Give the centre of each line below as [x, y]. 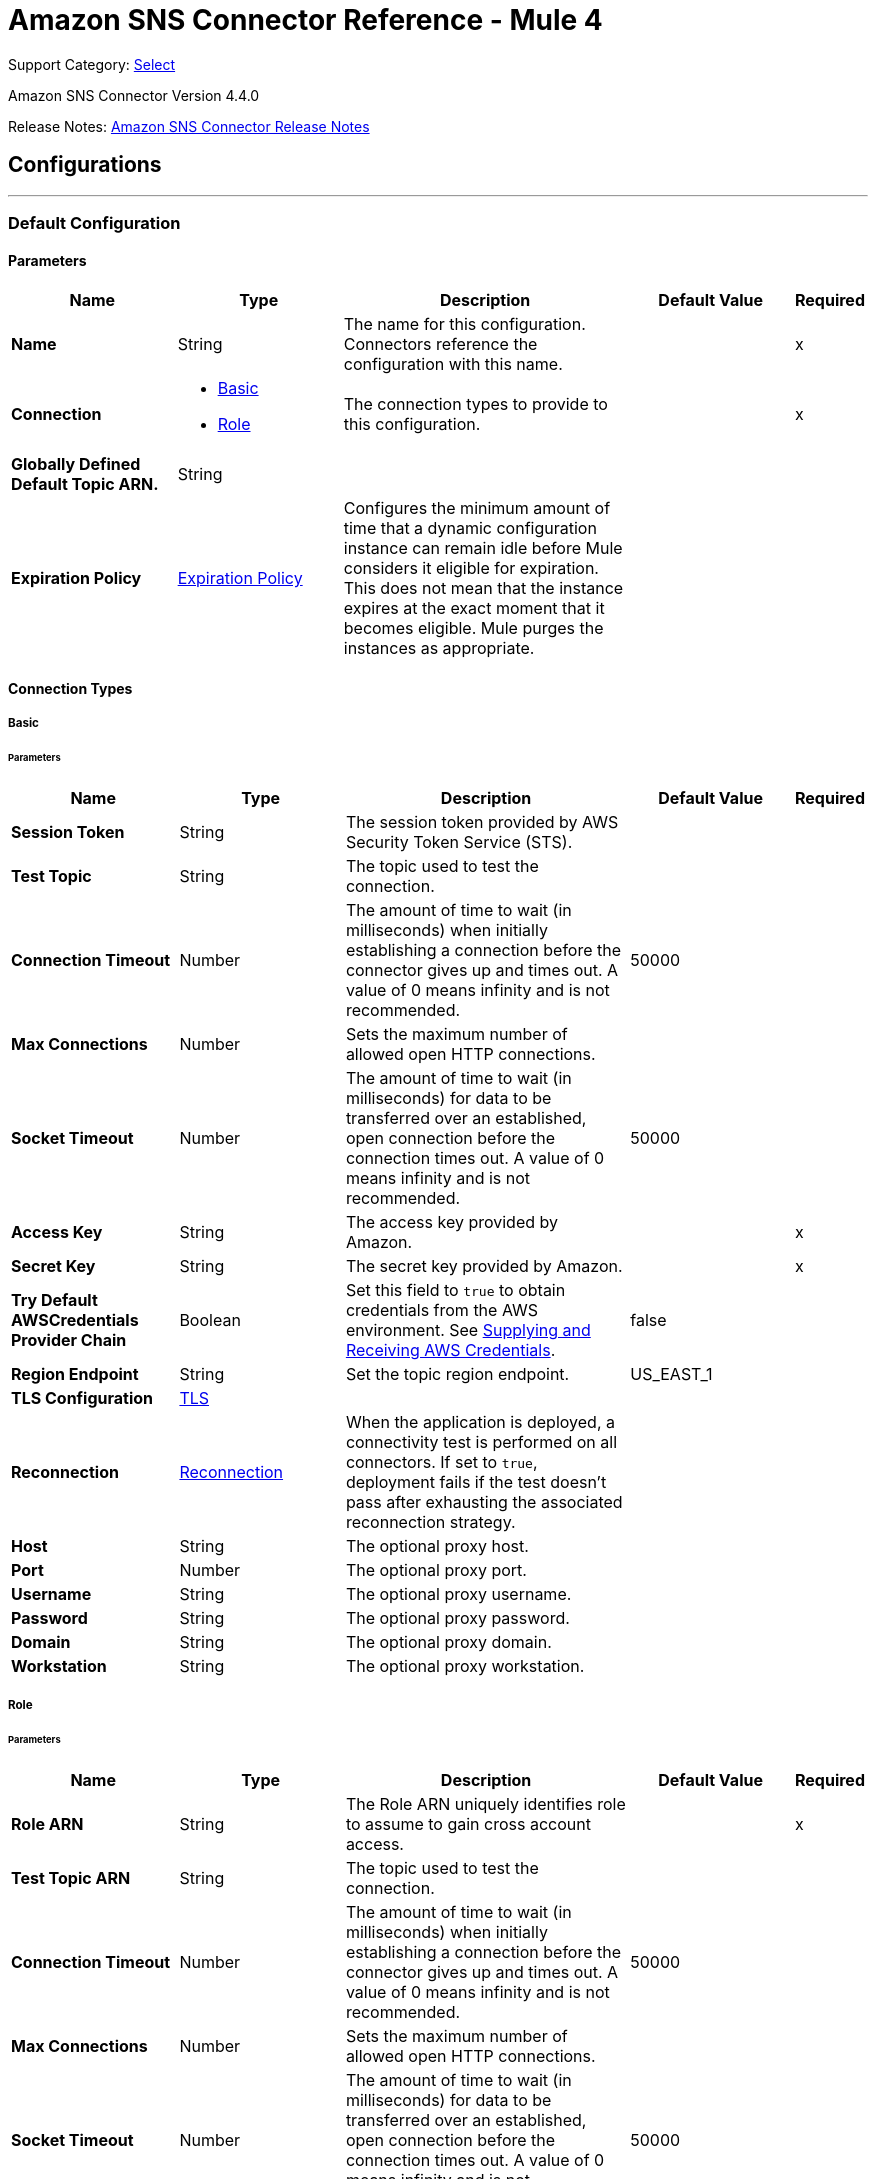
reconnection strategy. [430, 1521]
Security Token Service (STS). [459, 841]
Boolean [210, 1319]
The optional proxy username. [458, 1593]
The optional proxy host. [437, 1545]
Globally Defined [76, 464]
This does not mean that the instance [483, 588]
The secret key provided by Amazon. [484, 1265]
